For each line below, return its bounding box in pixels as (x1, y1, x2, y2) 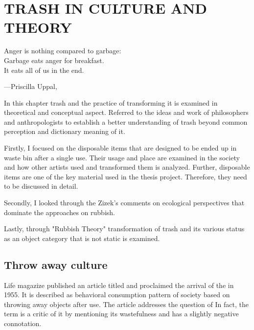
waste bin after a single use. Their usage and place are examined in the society (4, 152, 240, 162)
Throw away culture (4, 257, 108, 272)
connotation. (4, 318, 42, 328)
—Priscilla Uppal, (4, 81, 57, 91)
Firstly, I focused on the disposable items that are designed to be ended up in (4, 143, 237, 153)
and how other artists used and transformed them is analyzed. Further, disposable (4, 162, 250, 172)
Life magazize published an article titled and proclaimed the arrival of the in (4, 280, 234, 290)
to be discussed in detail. (4, 181, 78, 191)
